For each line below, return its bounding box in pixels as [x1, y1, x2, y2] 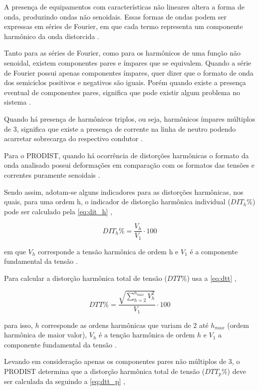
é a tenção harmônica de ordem [99, 329, 195, 340]
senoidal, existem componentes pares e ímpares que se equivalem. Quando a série [4, 57, 252, 68]
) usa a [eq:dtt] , [187, 272, 237, 283]
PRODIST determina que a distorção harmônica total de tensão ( [4, 365, 205, 376]
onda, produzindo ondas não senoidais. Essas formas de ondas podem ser [4, 11, 227, 22]
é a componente [190, 246, 238, 256]
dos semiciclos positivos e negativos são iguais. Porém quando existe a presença [4, 77, 246, 88]
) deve [227, 365, 246, 376]
